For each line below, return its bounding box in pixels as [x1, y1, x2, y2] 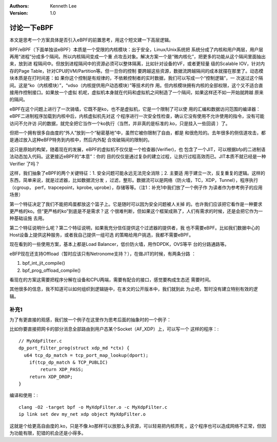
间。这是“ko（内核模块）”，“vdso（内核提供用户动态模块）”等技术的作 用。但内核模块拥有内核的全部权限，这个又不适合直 [9, 82, 264, 88]
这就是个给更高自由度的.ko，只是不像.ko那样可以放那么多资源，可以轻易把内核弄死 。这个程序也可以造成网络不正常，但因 [9, 423, 266, 429]
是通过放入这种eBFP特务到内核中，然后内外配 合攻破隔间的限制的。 [9, 137, 152, 143]
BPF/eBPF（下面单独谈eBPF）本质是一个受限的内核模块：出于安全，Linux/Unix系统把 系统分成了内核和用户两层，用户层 [9, 46, 264, 52]
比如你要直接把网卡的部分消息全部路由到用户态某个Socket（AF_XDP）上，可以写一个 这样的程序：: [9, 326, 219, 332]
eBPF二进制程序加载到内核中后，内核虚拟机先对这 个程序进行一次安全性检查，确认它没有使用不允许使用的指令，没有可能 [9, 113, 265, 119]
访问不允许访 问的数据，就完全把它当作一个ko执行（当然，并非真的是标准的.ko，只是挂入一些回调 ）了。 [9, 120, 230, 127]
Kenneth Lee [50, 3, 77, 9]
